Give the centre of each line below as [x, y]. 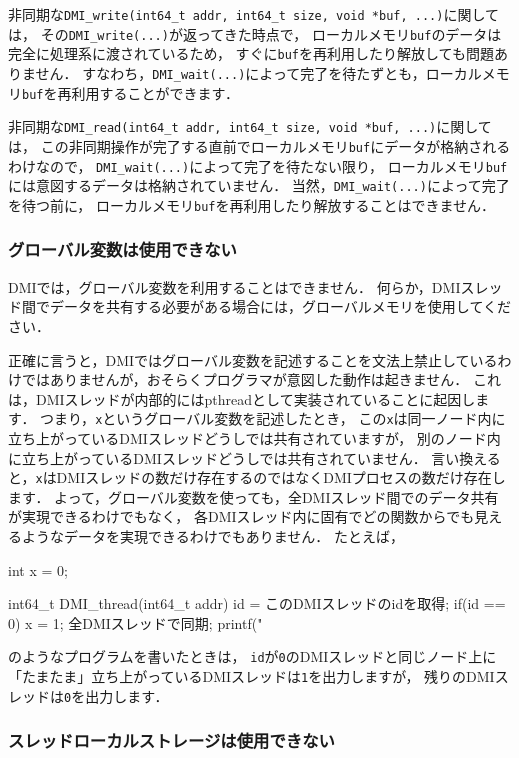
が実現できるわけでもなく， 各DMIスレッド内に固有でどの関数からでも [241, 516]
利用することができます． [155, 92]
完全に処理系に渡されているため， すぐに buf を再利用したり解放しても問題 [251, 53]
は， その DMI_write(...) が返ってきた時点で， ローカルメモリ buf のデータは [255, 33]
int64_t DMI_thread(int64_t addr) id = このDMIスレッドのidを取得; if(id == [257, 603]
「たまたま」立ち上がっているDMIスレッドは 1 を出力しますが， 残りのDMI [251, 676]
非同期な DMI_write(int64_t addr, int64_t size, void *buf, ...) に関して [254, 14]
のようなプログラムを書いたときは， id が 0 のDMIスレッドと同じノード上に [252, 656]
